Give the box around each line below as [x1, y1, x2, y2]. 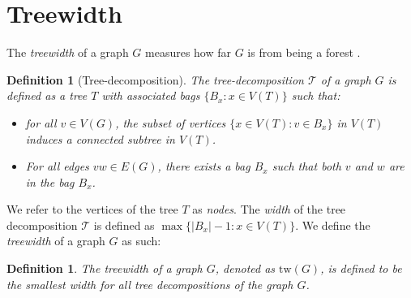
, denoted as [215, 260, 276, 277]
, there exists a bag [157, 158, 250, 175]
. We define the [295, 216, 370, 233]
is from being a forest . [247, 44, 361, 61]
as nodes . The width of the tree [192, 201, 346, 218]
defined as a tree [6, 87, 88, 104]
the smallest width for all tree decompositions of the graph [6, 275, 293, 292]
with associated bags [101, 87, 200, 104]
